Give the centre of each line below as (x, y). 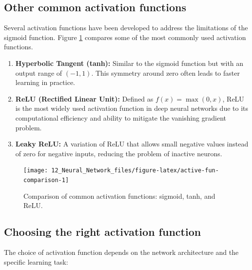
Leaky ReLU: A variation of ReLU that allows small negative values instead (132, 144)
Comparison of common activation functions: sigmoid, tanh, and (119, 196)
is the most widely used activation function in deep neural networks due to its (132, 108)
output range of (39, 73)
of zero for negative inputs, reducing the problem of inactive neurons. (119, 153)
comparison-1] (46, 180)
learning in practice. (45, 82)
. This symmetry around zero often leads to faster (165, 73)
